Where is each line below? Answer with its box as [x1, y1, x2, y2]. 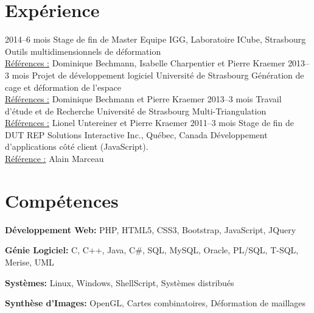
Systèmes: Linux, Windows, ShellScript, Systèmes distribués [5, 276, 234, 289]
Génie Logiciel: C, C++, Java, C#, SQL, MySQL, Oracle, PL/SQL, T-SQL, [5, 244, 299, 256]
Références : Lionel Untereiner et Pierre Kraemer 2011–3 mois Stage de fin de [5, 116, 295, 129]
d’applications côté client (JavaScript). [5, 140, 148, 153]
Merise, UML [5, 255, 54, 268]
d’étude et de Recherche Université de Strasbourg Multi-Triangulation [5, 104, 267, 117]
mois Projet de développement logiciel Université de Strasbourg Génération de [12, 68, 304, 81]
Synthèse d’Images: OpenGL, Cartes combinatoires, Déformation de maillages [5, 297, 306, 309]
